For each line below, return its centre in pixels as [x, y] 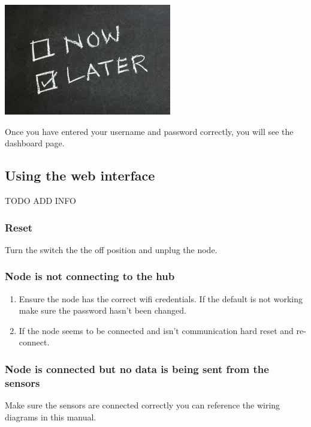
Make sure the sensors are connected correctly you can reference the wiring [143, 405]
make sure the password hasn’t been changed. [102, 310]
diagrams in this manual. [51, 417]
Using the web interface [80, 175]
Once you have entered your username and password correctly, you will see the [149, 131]
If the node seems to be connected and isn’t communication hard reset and [156, 330]
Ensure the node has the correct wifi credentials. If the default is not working [161, 298]
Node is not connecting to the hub [90, 276]
